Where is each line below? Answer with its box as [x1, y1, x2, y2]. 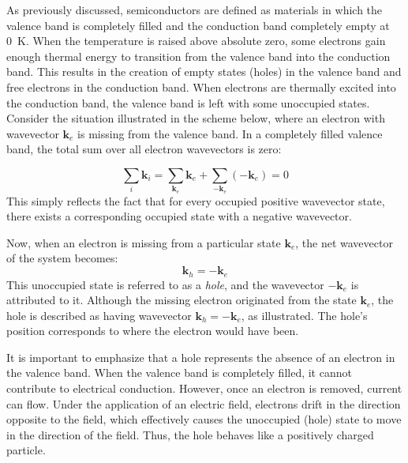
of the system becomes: [6, 250, 118, 266]
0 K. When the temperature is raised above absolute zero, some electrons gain [6, 32, 386, 49]
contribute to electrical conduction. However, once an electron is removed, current [6, 380, 402, 397]
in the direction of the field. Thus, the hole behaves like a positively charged [6, 426, 374, 442]
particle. [6, 442, 46, 458]
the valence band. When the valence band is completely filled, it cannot [6, 364, 352, 381]
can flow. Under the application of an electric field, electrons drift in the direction [6, 395, 401, 412]
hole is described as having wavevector [6, 307, 192, 323]
